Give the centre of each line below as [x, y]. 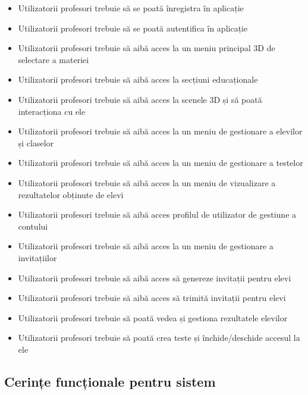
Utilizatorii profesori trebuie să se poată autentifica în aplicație [133, 28]
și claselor [36, 142]
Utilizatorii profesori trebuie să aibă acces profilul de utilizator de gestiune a [157, 214]
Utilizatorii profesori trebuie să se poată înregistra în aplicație [131, 8]
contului [33, 226]
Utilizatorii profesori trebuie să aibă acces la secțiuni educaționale [138, 79]
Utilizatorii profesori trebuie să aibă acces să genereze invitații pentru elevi [155, 278]
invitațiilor [37, 257]
